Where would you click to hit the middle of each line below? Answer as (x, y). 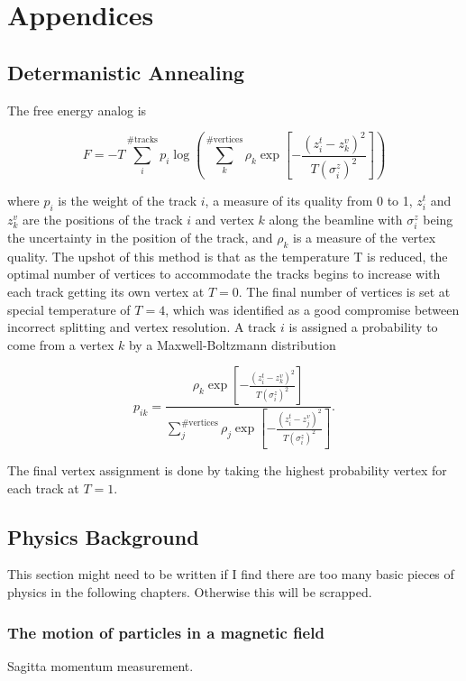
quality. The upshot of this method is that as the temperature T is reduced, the (228, 256)
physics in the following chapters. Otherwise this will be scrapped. (190, 592)
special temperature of (69, 309)
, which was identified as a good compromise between (312, 309)
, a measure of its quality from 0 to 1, (309, 201)
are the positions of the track (103, 219)
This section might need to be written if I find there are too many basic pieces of (231, 574)
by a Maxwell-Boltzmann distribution (232, 344)
